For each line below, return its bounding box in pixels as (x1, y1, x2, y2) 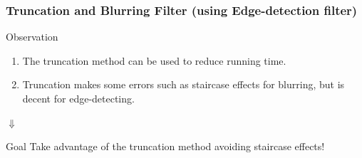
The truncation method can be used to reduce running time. (22, 53, 286, 68)
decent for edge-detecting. (22, 91, 135, 105)
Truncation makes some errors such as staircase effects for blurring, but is (22, 77, 345, 92)
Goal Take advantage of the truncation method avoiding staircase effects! (6, 139, 325, 154)
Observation (6, 29, 58, 44)
